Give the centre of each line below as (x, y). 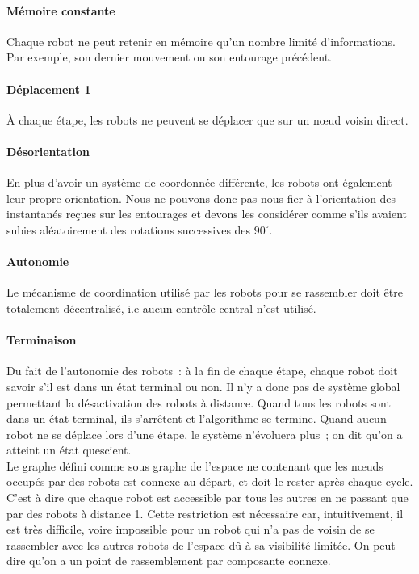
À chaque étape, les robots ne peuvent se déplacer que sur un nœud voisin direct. (207, 119)
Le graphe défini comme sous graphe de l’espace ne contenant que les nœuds (195, 465)
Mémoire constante (61, 10)
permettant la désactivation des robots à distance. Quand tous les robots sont (199, 402)
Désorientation (48, 151)
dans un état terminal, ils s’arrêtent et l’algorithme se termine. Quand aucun (197, 418)
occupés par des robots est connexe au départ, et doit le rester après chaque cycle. (210, 481)
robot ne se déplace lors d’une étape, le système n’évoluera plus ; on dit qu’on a (205, 434)
